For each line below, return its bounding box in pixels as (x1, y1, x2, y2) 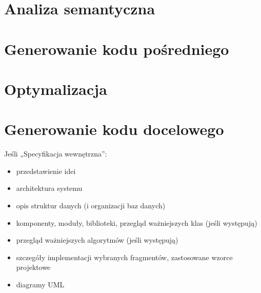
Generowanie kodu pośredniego (4, 38, 229, 59)
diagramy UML (16, 279, 65, 289)
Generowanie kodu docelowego (4, 119, 224, 140)
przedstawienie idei (16, 165, 76, 176)
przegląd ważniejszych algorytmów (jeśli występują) (16, 235, 178, 245)
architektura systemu (16, 183, 83, 193)
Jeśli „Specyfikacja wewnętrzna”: (4, 148, 107, 159)
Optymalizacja (4, 78, 107, 99)
